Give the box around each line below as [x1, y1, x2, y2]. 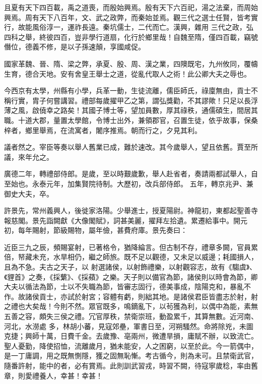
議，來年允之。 [4, 151, 53, 162]
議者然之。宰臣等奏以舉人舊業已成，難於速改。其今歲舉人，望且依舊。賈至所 [4, 142, 258, 152]
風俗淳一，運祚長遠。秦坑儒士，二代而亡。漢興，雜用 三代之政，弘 [32, 22, 253, 32]
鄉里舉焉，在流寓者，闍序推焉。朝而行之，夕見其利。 [25, 124, 202, 135]
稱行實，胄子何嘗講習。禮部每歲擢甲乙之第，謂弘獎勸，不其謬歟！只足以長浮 [4, 95, 258, 105]
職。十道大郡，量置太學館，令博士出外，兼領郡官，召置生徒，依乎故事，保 [4, 114, 251, 125]
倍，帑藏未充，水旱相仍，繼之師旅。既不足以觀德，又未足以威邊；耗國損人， [4, 251, 258, 262]
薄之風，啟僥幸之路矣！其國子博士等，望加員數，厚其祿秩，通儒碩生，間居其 [4, 105, 258, 115]
